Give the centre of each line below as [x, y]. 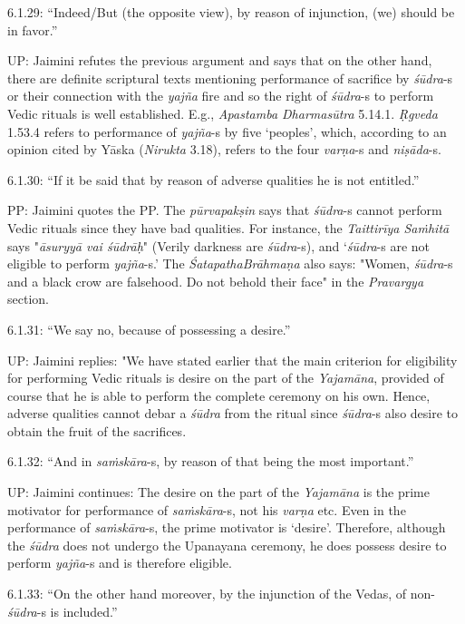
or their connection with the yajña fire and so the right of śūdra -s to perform [221, 96]
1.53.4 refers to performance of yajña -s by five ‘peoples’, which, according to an [227, 131]
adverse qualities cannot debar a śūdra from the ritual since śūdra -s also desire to [233, 413]
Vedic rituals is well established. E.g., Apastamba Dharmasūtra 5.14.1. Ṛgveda [223, 113]
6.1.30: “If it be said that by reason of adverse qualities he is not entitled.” [213, 179]
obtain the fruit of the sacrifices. [97, 430]
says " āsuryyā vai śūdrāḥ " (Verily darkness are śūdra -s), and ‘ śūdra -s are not [219, 245]
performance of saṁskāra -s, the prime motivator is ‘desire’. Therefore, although [227, 527]
